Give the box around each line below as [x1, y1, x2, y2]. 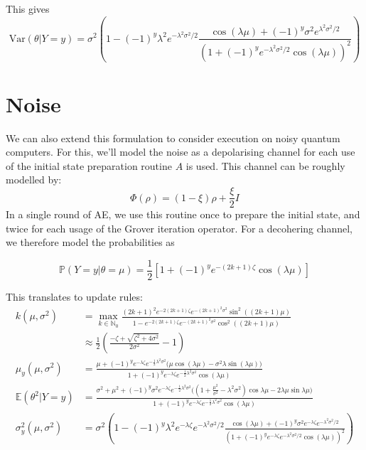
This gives [6, 1, 50, 16]
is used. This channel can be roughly [185, 158, 345, 173]
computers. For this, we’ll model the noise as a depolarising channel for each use [6, 144, 355, 159]
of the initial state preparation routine [6, 158, 172, 173]
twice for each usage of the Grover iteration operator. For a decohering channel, [6, 220, 352, 235]
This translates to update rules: [6, 289, 143, 304]
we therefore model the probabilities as [6, 235, 175, 250]
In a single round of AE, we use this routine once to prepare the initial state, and [6, 207, 360, 222]
